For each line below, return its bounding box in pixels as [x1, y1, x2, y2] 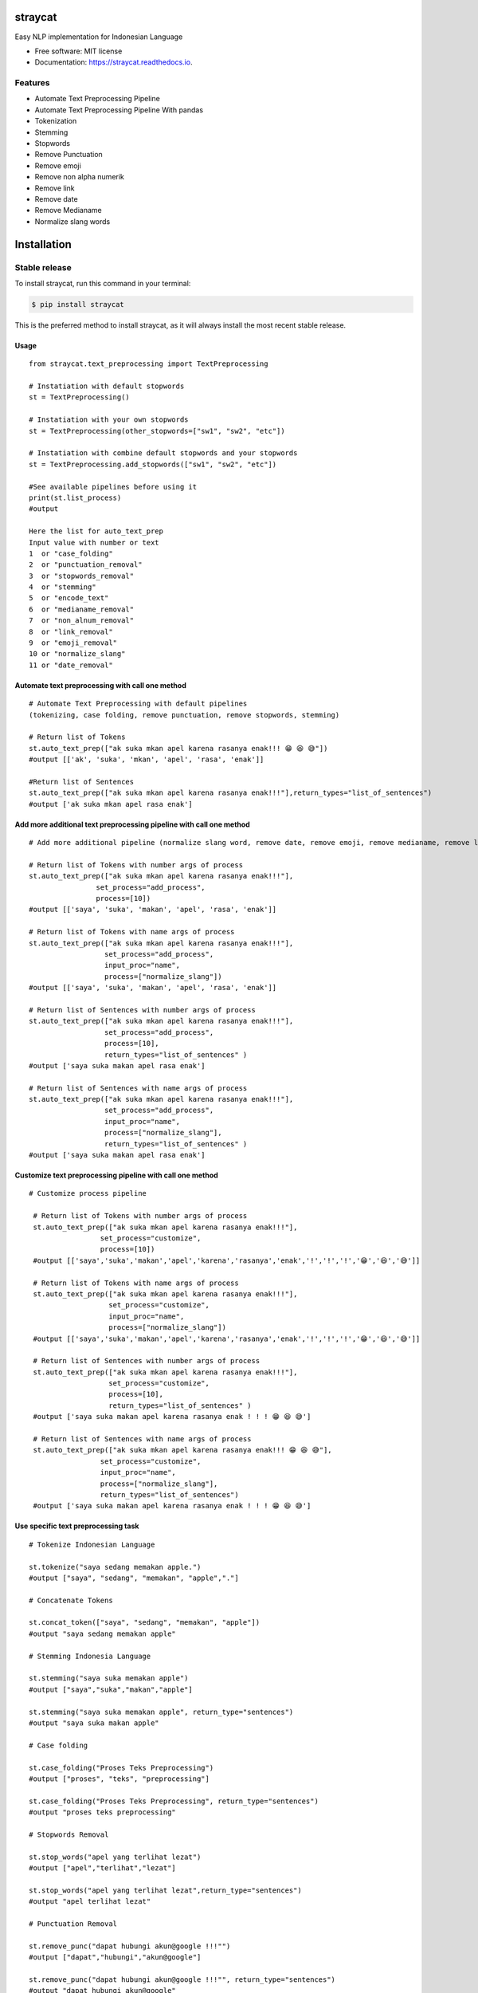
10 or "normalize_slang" [29, 650, 126, 658]
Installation [14, 238, 72, 251]
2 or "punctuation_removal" [29, 560, 143, 569]
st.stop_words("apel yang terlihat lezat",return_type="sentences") [29, 1885, 302, 1895]
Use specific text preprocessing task [14, 1521, 139, 1531]
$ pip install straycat [31, 300, 125, 309]
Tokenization [34, 116, 77, 126]
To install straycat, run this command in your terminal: [14, 278, 191, 288]
